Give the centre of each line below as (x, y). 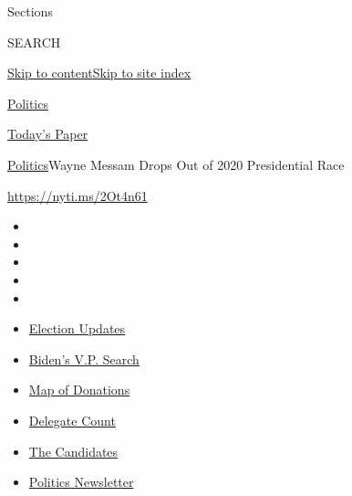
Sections (30, 11)
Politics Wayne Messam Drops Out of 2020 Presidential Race (176, 164)
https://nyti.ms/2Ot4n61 (78, 195)
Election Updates (77, 328)
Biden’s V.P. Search (84, 359)
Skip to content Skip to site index (99, 73)
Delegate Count (72, 420)
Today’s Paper (48, 134)
